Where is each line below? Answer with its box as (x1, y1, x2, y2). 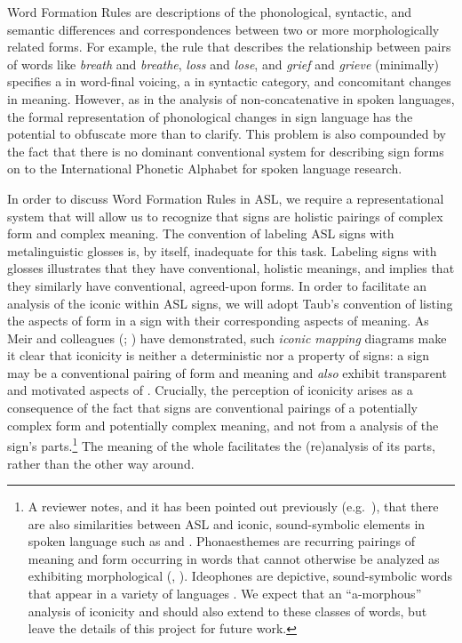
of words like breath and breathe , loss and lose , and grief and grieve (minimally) (7, 54, 440, 73)
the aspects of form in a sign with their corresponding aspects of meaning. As (7, 311, 429, 330)
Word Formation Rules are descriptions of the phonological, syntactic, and (7, 3, 412, 20)
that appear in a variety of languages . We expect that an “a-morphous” (28, 584, 422, 603)
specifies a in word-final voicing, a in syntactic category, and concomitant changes (7, 72, 451, 91)
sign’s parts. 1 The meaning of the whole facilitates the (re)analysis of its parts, (7, 434, 435, 454)
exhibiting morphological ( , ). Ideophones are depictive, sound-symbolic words (28, 567, 453, 585)
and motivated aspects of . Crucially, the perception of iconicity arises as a (7, 381, 413, 399)
